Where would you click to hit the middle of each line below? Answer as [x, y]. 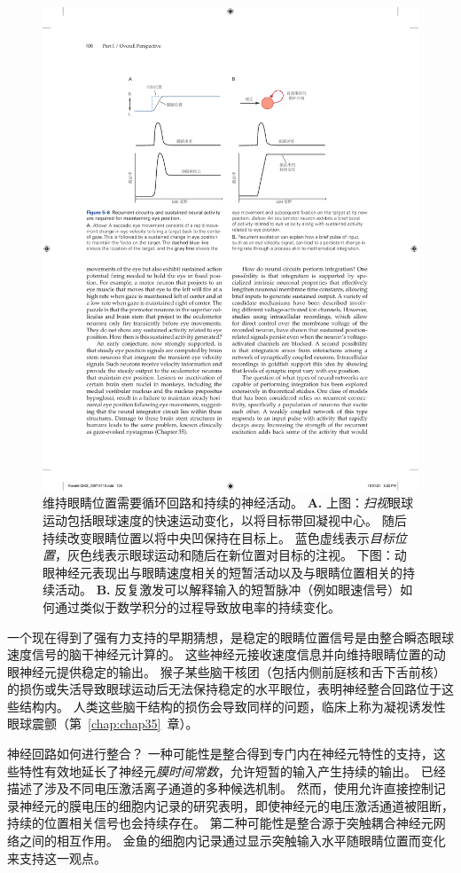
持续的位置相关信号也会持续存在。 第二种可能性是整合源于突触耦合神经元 [220, 823]
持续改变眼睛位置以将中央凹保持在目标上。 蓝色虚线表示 [206, 537]
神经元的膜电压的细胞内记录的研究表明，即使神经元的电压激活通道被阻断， [236, 805]
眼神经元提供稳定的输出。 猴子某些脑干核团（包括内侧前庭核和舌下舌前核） [227, 671]
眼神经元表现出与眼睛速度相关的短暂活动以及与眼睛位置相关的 [223, 572]
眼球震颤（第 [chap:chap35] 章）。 [103, 724]
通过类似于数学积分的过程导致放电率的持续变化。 [197, 606]
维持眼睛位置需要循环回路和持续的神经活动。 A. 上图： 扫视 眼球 [228, 503]
